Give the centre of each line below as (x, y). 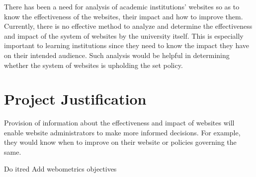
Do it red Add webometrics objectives (60, 168)
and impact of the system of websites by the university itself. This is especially (124, 35)
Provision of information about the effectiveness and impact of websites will (119, 123)
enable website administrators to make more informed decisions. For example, (122, 132)
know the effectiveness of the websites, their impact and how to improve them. (124, 16)
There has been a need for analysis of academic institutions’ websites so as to (122, 6)
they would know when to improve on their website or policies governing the (120, 142)
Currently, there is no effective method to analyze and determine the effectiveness (128, 26)
